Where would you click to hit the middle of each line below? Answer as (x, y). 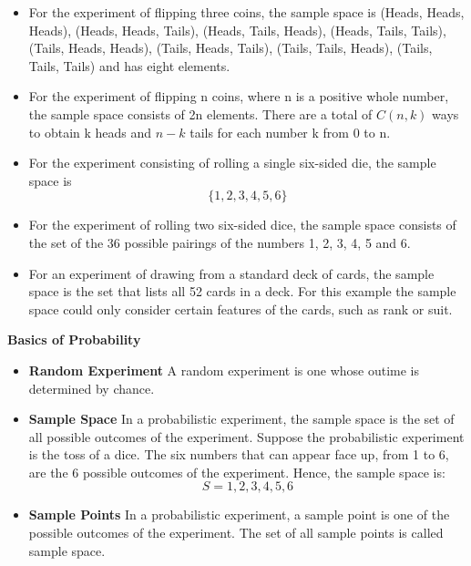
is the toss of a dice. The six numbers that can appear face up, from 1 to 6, (239, 454)
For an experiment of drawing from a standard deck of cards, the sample (231, 273)
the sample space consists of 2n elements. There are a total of (200, 113)
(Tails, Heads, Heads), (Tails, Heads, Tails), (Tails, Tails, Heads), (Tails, (230, 48)
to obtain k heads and (90, 132)
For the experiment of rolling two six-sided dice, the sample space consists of (242, 225)
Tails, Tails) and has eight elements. (129, 65)
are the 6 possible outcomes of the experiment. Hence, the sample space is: (237, 472)
